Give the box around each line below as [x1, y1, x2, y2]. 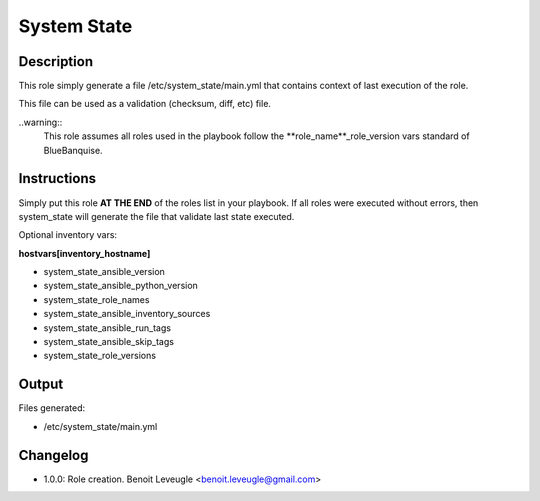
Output [18, 376, 64, 393]
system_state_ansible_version [43, 266, 165, 278]
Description [18, 53, 94, 70]
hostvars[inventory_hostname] [18, 247, 151, 259]
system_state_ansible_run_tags [43, 321, 172, 334]
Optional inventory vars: [18, 229, 118, 241]
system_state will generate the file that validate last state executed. [18, 210, 295, 222]
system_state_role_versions [43, 350, 157, 362]
